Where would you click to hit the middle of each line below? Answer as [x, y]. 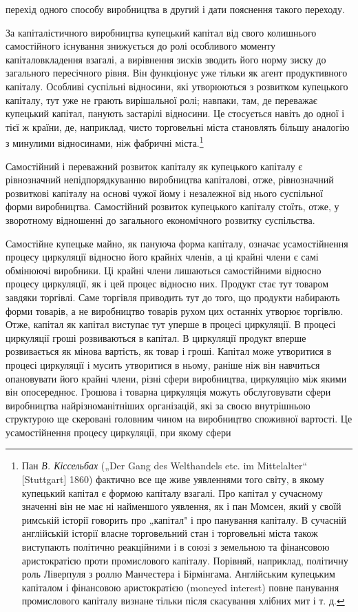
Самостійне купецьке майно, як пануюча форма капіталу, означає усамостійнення [177, 243]
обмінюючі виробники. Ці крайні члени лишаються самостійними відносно [164, 270]
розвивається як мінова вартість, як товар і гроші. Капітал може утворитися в [169, 351]
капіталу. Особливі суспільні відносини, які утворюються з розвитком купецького [177, 86]
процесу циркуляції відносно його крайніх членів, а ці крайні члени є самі [162, 257]
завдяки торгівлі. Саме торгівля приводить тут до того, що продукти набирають [173, 297]
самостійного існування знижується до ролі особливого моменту [141, 46]
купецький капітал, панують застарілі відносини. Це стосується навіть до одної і [175, 113]
